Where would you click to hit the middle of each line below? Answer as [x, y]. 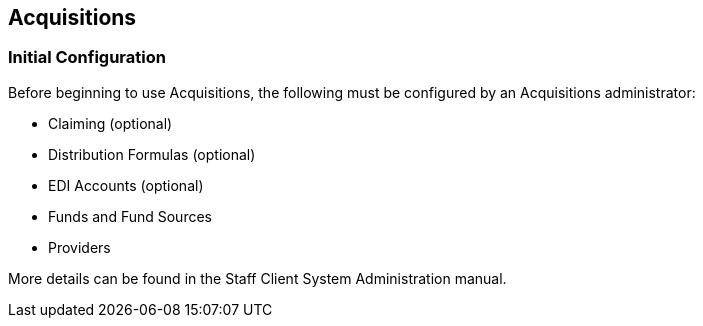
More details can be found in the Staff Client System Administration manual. [257, 278]
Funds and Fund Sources [130, 216]
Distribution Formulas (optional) [152, 154]
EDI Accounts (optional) [126, 185]
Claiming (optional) [110, 123]
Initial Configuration [87, 57]
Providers [79, 247]
